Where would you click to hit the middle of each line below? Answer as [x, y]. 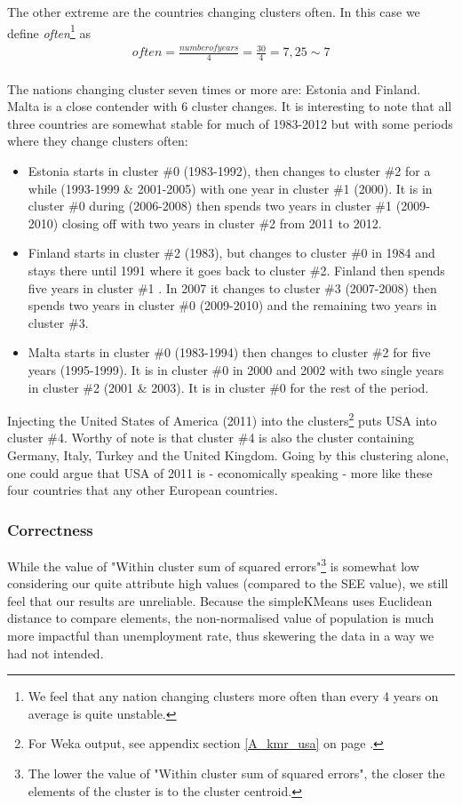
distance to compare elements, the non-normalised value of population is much [221, 618]
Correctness [50, 529]
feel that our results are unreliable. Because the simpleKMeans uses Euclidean [220, 600]
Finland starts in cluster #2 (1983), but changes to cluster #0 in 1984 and [231, 253]
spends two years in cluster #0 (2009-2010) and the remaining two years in [232, 305]
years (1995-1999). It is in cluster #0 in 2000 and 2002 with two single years [236, 369]
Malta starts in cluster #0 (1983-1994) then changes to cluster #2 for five [229, 352]
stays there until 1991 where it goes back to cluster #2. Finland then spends [236, 270]
